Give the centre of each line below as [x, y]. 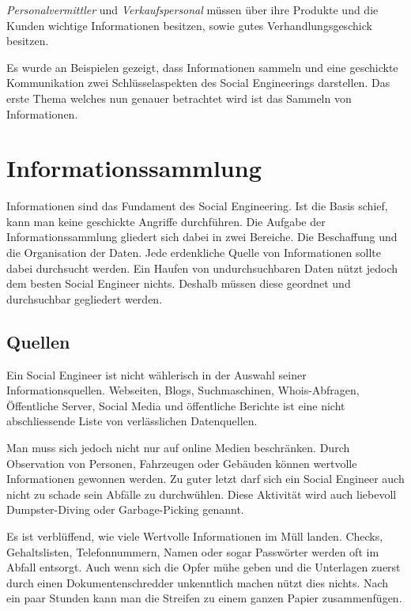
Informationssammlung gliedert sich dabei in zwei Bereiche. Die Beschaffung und [202, 237]
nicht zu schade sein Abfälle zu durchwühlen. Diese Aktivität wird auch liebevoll [202, 494]
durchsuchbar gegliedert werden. [85, 298]
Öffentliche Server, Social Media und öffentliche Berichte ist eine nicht [176, 405]
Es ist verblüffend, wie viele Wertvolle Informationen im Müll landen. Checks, [195, 536]
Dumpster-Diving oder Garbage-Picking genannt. [125, 509]
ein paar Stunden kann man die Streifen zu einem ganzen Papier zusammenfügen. [204, 598]
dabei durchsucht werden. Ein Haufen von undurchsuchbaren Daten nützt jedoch [202, 268]
